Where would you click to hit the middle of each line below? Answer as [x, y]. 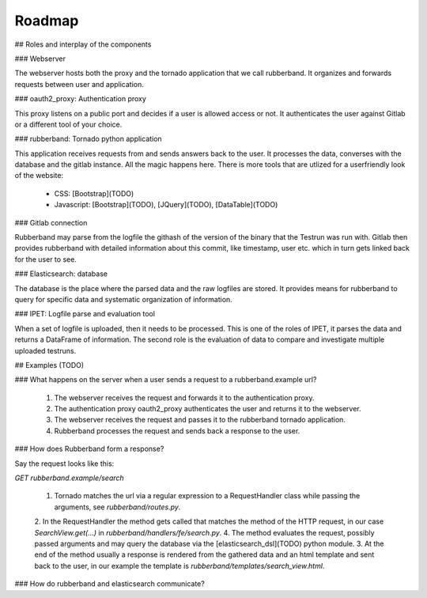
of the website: [39, 176]
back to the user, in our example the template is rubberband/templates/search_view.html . [179, 566]
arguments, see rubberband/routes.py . [117, 507]
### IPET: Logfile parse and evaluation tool [85, 314]
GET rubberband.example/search [69, 478]
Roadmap [47, 21]
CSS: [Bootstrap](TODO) [94, 193]
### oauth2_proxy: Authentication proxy [80, 99]
